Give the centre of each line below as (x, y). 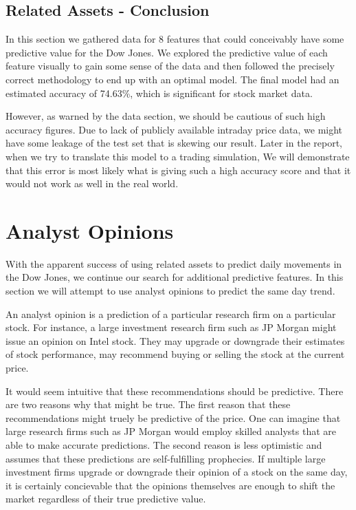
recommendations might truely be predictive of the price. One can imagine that (173, 417)
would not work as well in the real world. (92, 183)
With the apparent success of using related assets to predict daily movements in (174, 263)
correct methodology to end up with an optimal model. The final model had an (173, 79)
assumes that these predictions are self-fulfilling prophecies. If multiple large (166, 458)
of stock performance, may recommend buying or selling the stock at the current (175, 354)
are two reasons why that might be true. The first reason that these (148, 404)
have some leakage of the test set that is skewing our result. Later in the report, (174, 143)
